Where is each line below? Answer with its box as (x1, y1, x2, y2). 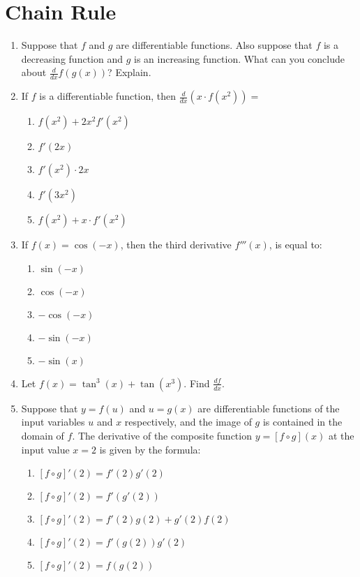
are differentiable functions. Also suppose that (116, 38, 313, 52)
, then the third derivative (120, 237, 232, 252)
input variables (21, 414, 85, 429)
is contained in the (262, 414, 343, 429)
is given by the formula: (99, 442, 201, 456)
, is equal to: (269, 237, 322, 252)
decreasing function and (21, 51, 123, 66)
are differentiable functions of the (197, 400, 340, 415)
